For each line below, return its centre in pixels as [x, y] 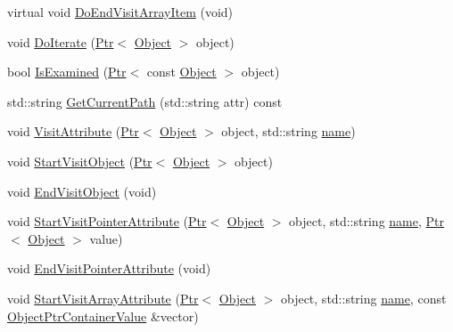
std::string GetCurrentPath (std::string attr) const [145, 101]
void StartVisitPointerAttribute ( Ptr [107, 221]
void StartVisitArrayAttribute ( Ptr [103, 298]
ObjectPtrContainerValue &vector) [103, 316]
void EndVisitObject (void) [82, 191]
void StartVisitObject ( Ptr [80, 161]
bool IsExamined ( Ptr [67, 72]
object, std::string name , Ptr [367, 221]
